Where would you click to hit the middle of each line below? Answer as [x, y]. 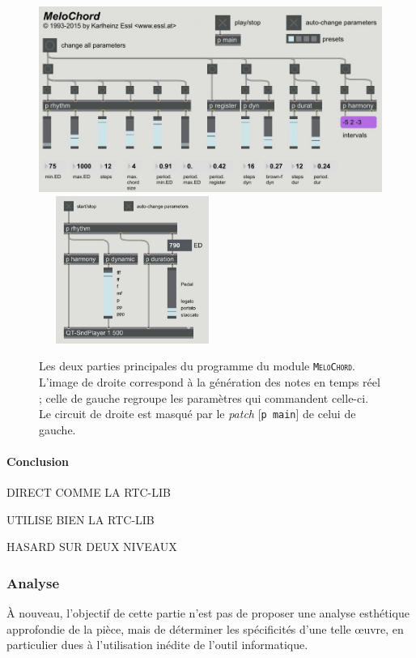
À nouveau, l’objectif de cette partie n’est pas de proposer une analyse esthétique [208, 613]
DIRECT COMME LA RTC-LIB [89, 492]
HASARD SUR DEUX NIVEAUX [92, 547]
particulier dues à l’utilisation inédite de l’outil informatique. [157, 645]
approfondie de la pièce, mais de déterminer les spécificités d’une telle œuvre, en [205, 628]
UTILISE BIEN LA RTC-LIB [81, 519]
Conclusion [38, 461]
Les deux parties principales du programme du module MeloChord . [197, 366]
